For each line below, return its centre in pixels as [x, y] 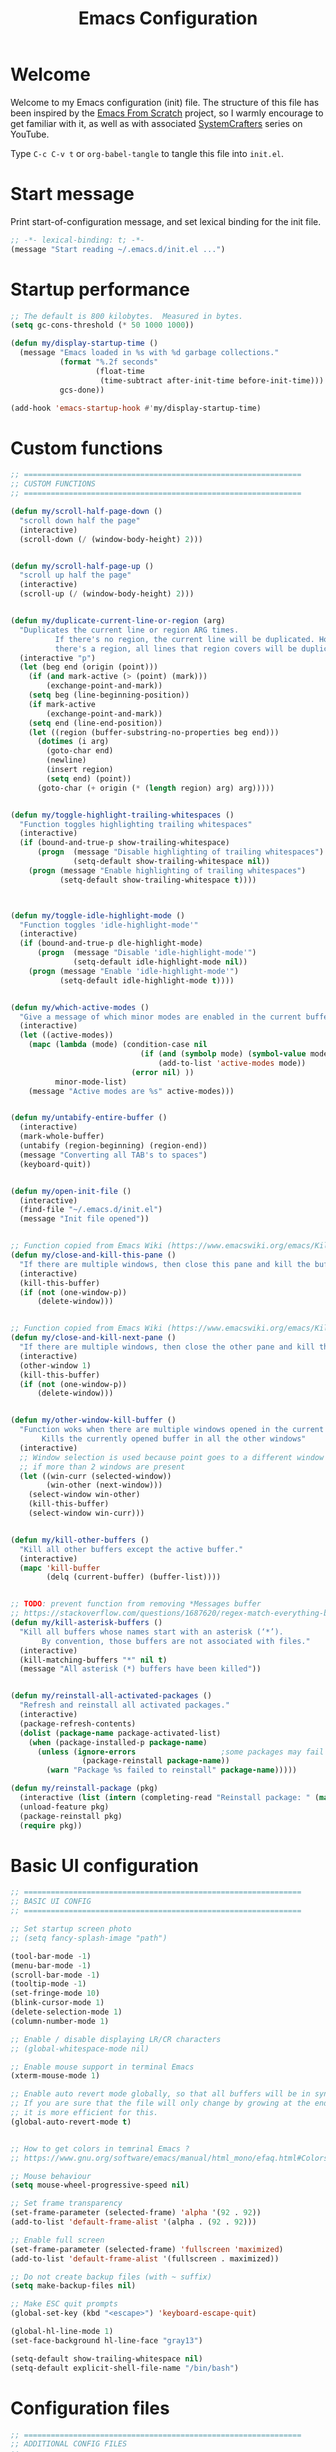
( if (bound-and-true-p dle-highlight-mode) [111, 943]
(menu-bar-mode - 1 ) [51, 1965]
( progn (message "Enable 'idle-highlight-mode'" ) [134, 971]
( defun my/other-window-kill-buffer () [93, 1420]
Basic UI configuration [105, 1865]
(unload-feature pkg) [64, 1807]
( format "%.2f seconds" [109, 362]
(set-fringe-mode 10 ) [55, 1993]
